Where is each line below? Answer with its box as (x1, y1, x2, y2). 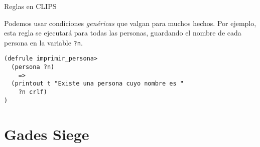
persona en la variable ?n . (4, 37, 83, 47)
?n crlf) (18, 88, 47, 96)
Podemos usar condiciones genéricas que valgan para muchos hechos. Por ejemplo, (4, 17, 256, 28)
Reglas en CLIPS (4, 1, 57, 11)
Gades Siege (4, 123, 89, 144)
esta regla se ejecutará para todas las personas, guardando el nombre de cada (4, 27, 241, 38)
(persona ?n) (11, 63, 55, 71)
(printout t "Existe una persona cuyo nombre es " (11, 80, 184, 87)
